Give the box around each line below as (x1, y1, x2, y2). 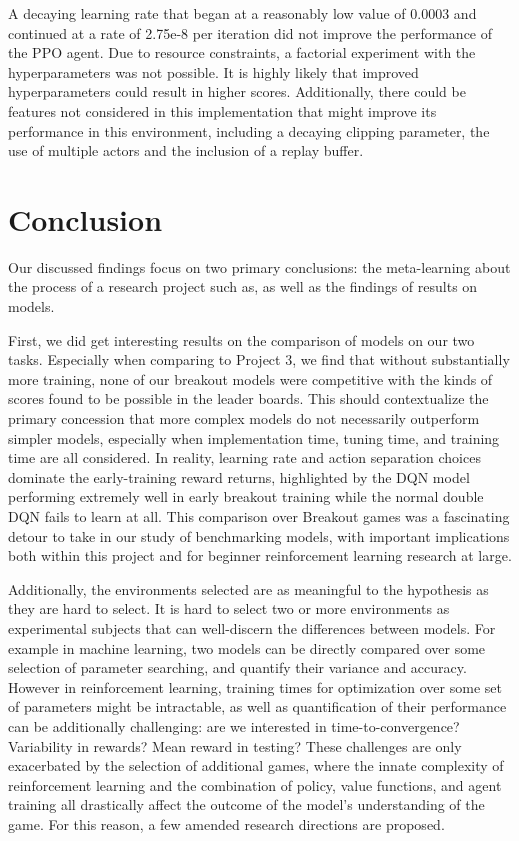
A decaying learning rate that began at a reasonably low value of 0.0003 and (8, 3, 477, 23)
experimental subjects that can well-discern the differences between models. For (8, 617, 496, 638)
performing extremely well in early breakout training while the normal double (8, 486, 484, 507)
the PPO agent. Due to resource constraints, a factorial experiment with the (8, 42, 476, 63)
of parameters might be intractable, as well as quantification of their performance (8, 696, 507, 717)
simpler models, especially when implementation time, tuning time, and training (8, 427, 500, 448)
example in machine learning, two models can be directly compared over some (8, 637, 486, 658)
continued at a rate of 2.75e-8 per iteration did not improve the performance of (8, 22, 493, 43)
